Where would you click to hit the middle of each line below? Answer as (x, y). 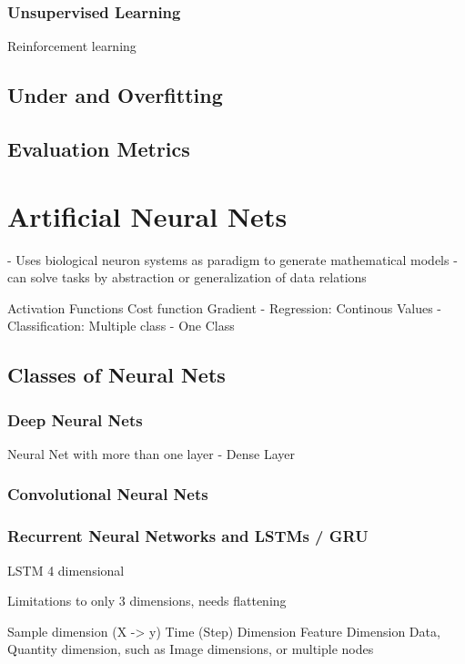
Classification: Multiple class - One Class (121, 326)
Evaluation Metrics (99, 148)
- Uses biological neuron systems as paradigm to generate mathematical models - (232, 259)
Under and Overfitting (115, 95)
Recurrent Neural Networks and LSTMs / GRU (188, 536)
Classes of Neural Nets (116, 375)
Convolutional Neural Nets (108, 494)
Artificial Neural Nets (147, 215)
